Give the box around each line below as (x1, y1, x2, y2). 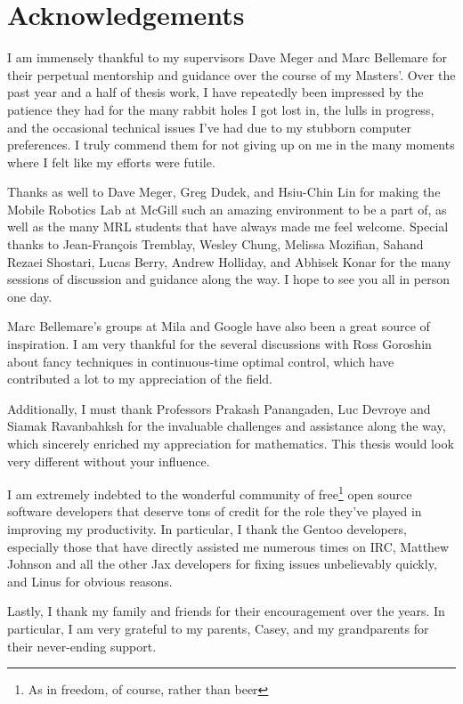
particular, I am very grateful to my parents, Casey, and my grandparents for (7, 619, 429, 637)
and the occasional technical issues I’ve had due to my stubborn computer (7, 117, 411, 136)
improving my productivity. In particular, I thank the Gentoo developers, (7, 520, 407, 538)
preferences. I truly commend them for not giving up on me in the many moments (7, 135, 455, 154)
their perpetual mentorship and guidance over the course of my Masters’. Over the (7, 65, 456, 84)
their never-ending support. (7, 636, 157, 655)
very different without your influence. (7, 451, 210, 470)
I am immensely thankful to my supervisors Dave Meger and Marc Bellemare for (7, 48, 448, 67)
